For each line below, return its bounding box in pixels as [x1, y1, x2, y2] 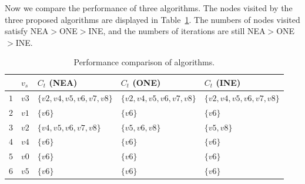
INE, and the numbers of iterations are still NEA [88, 25, 266, 37]
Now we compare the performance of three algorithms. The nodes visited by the [5, 2, 293, 14]
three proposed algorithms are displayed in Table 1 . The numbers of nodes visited [5, 13, 300, 25]
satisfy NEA [5, 25, 49, 37]
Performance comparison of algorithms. [73, 56, 215, 68]
